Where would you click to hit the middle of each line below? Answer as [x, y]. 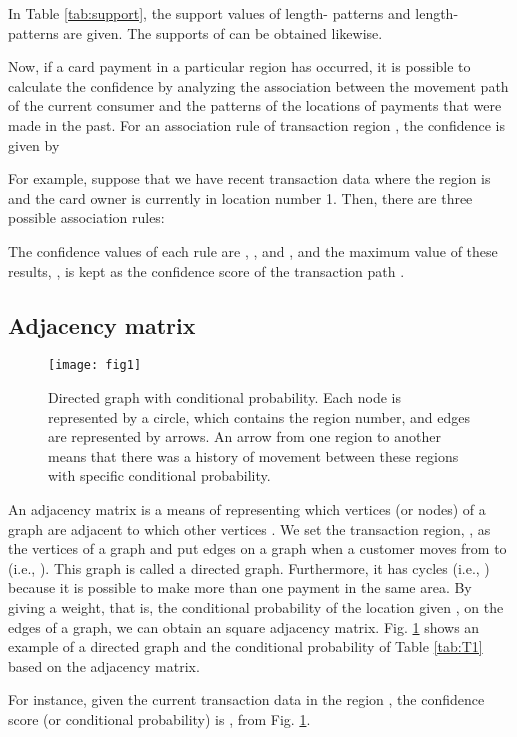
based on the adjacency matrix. [104, 665]
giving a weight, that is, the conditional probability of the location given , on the [256, 606]
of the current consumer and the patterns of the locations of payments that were [255, 105]
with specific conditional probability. [159, 475]
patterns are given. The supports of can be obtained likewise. [195, 32]
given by [34, 144]
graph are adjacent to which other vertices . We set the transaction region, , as [249, 528]
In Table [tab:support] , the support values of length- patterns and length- [233, 13]
